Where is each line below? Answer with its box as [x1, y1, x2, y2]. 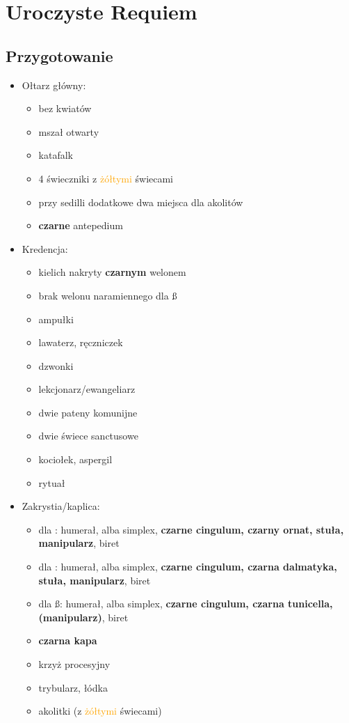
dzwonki [38, 358, 74, 373]
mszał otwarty [38, 124, 99, 139]
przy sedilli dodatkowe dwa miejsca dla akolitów [38, 194, 243, 209]
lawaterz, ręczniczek [38, 335, 123, 350]
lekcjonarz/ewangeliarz [38, 382, 136, 396]
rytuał [38, 475, 65, 490]
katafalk [38, 148, 73, 162]
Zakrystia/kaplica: [22, 499, 100, 513]
